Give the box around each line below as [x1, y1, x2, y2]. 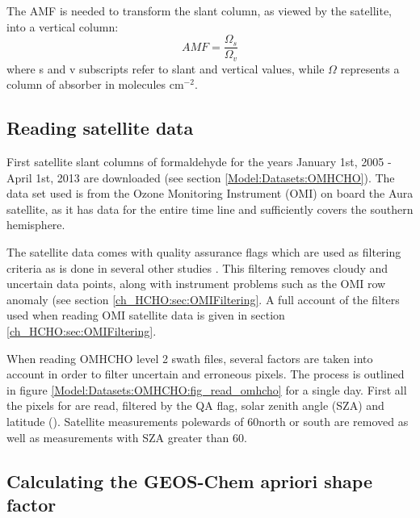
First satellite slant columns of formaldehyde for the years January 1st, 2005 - [6, 153, 392, 170]
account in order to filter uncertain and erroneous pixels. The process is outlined [6, 366, 405, 382]
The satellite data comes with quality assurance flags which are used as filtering [6, 244, 401, 261]
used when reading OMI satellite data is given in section [6, 307, 285, 324]
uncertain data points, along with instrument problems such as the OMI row [6, 275, 386, 292]
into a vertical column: [6, 18, 119, 35]
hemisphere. [6, 216, 65, 233]
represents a [340, 60, 400, 77]
